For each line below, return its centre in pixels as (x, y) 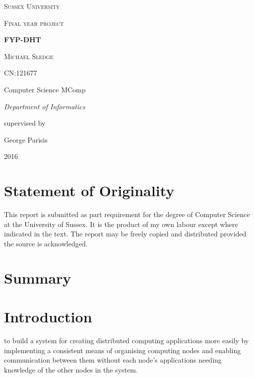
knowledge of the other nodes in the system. (71, 369)
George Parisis (26, 139)
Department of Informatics (45, 106)
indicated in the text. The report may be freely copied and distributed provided (125, 234)
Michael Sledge (29, 56)
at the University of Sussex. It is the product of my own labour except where (121, 224)
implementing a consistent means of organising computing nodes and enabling (123, 350)
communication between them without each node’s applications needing (113, 360)
